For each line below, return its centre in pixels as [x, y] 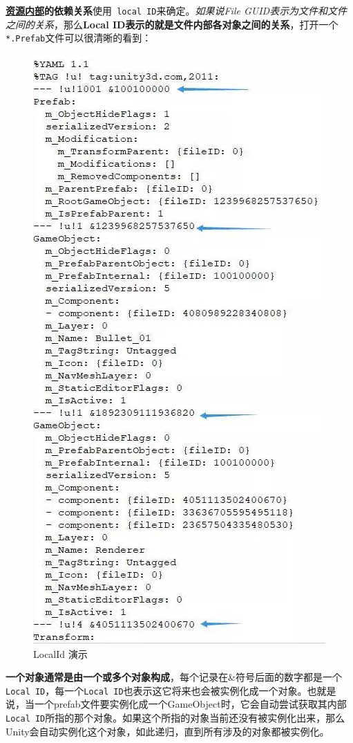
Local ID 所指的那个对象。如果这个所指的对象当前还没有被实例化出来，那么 [175, 717]
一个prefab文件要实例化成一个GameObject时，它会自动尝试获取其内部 [190, 704]
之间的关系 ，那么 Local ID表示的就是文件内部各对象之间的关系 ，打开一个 [172, 24]
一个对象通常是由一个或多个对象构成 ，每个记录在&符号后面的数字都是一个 [174, 677]
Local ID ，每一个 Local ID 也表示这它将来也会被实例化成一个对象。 [156, 690]
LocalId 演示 [60, 653]
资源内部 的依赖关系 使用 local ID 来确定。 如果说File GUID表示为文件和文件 [176, 10]
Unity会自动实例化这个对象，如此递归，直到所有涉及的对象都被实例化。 [168, 731]
